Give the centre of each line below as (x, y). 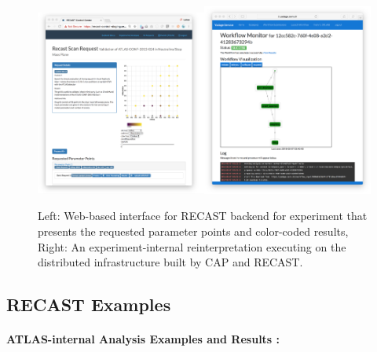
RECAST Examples (89, 304)
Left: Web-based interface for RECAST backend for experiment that (203, 216)
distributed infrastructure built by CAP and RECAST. (170, 262)
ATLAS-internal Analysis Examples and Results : (143, 339)
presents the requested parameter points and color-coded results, (193, 231)
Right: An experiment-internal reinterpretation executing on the (192, 246)
